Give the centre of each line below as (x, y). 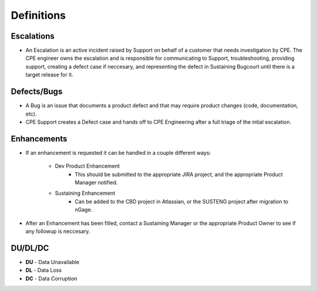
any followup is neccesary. (58, 231)
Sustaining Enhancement (85, 193)
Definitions (38, 15)
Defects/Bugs (37, 92)
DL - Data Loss (43, 270)
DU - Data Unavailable (52, 262)
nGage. (84, 210)
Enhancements (39, 139)
